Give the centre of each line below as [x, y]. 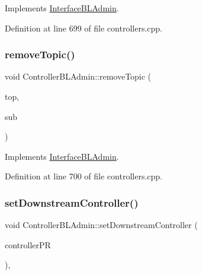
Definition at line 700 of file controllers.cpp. [84, 176]
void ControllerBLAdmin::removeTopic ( [78, 76]
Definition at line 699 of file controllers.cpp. [84, 28]
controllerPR [28, 244]
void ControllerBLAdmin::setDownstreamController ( [101, 225]
